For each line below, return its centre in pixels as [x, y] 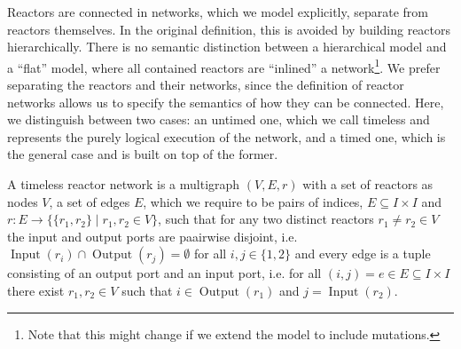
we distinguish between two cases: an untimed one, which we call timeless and [219, 119]
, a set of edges [90, 201]
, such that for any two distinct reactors [266, 219]
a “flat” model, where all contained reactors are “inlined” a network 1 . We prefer [224, 66]
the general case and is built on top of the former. [143, 154]
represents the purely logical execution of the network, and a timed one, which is [227, 136]
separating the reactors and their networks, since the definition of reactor [206, 85]
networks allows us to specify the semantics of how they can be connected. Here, [226, 102]
